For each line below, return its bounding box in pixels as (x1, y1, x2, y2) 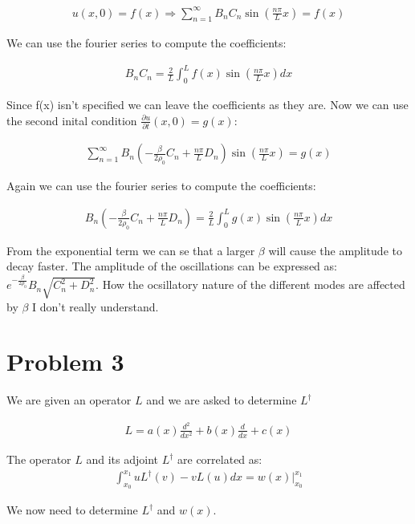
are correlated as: (177, 451, 262, 468)
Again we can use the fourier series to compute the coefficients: (6, 177, 316, 194)
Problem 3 (6, 345, 124, 378)
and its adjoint (86, 451, 159, 468)
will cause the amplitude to (268, 242, 402, 258)
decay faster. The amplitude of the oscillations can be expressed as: (6, 258, 337, 274)
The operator (6, 451, 71, 468)
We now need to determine (6, 502, 138, 518)
